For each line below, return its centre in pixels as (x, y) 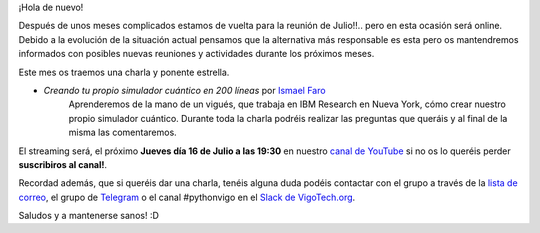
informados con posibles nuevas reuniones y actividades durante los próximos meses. (196, 54)
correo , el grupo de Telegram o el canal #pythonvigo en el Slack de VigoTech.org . (187, 197)
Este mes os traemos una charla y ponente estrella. (124, 72)
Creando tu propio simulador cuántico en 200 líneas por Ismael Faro (184, 90)
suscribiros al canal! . (63, 164)
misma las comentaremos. (122, 132)
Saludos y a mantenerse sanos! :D (89, 216)
